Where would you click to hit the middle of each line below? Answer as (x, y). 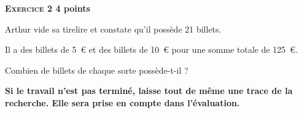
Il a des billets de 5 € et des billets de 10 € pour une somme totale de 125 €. (152, 49)
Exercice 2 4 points (48, 8)
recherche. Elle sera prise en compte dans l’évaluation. (122, 102)
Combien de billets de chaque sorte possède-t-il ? (97, 70)
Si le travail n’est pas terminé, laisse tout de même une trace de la (149, 91)
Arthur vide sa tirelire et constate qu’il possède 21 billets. (113, 29)
